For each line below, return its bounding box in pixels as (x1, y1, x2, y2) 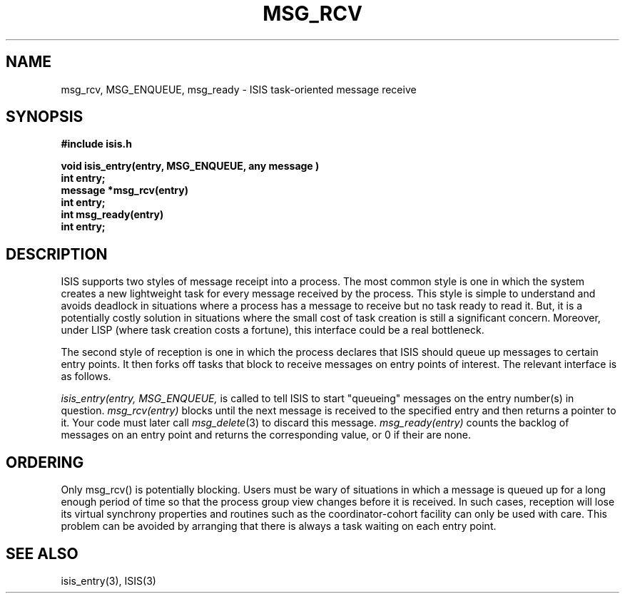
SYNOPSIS (6, 108, 83, 126)
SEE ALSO (6, 544, 78, 563)
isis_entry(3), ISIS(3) (61, 574, 156, 587)
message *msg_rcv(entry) (61, 184, 188, 197)
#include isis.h (61, 138, 132, 150)
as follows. (61, 370, 111, 383)
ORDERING (6, 453, 84, 471)
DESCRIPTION (6, 245, 108, 263)
